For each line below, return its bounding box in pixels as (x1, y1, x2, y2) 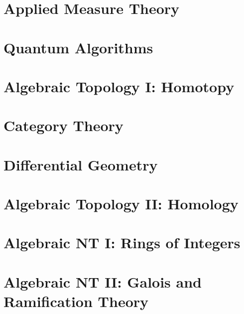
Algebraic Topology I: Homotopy (3, 76, 235, 96)
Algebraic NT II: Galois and (3, 271, 202, 292)
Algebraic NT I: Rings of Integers (3, 232, 241, 253)
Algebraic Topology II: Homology (3, 193, 239, 214)
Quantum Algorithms (3, 37, 153, 57)
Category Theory (3, 115, 123, 136)
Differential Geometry (3, 154, 158, 174)
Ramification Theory (3, 291, 149, 311)
